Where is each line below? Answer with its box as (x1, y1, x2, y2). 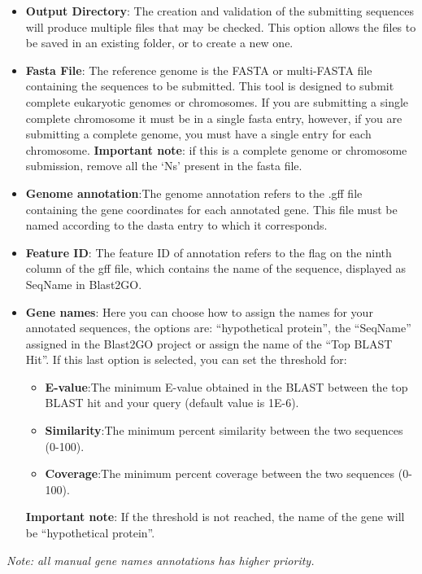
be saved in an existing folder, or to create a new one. (25, 34, 294, 51)
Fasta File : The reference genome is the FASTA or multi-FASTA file (25, 61, 372, 78)
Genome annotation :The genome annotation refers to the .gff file (25, 184, 363, 201)
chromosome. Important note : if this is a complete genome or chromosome (25, 141, 407, 158)
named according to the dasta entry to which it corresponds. (25, 217, 328, 234)
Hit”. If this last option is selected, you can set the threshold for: (25, 351, 347, 368)
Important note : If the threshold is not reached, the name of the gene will (25, 508, 405, 525)
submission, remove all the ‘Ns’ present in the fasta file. (25, 157, 302, 174)
